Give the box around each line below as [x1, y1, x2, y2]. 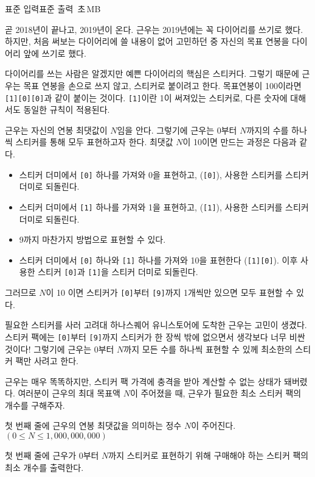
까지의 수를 [246, 123, 289, 136]
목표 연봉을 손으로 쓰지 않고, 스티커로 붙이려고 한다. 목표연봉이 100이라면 [23, 79, 302, 91]
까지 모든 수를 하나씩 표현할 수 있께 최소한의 [123, 342, 292, 355]
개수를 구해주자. [5, 398, 65, 411]
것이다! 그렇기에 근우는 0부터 [5, 342, 114, 355]
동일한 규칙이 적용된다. [23, 103, 110, 116]
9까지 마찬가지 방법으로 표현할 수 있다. [19, 233, 166, 246]
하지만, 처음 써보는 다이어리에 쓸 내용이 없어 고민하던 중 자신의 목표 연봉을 [5, 35, 289, 48]
